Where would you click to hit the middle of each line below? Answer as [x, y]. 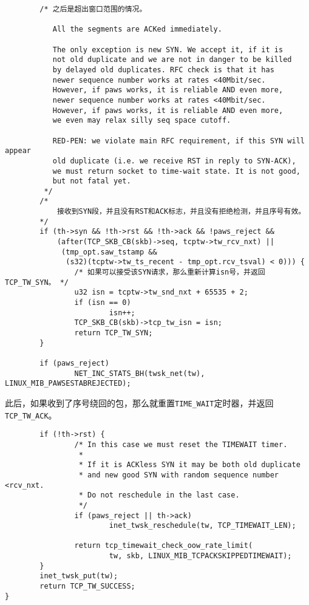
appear [18, 151]
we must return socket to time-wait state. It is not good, [176, 171]
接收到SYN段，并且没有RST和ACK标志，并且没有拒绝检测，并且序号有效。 [181, 212]
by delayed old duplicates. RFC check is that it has [163, 70]
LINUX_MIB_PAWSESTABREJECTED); [68, 384]
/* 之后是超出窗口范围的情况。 [93, 9]
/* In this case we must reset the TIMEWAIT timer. [181, 444]
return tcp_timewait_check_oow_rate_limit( [164, 546]
